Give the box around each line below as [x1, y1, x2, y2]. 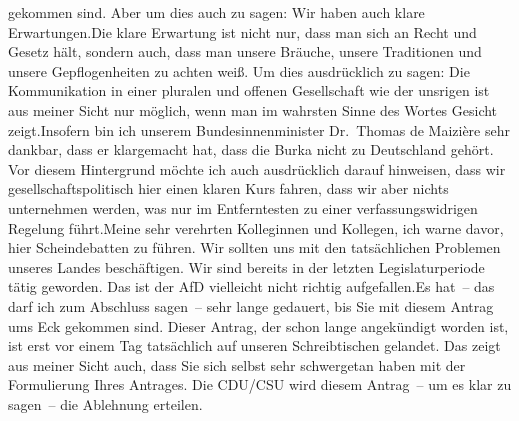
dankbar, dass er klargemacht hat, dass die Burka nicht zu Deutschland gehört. [8, 139, 494, 160]
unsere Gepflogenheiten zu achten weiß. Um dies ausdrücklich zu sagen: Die [8, 60, 470, 81]
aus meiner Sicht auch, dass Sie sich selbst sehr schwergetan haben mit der [8, 354, 466, 375]
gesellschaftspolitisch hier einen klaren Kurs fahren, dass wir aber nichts [8, 178, 449, 199]
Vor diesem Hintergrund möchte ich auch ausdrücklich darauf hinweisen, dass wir [8, 158, 506, 179]
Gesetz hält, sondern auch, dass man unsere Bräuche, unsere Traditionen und [8, 41, 482, 62]
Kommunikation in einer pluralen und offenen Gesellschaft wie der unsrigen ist [8, 80, 490, 101]
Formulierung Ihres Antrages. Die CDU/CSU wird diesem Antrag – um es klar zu [8, 374, 512, 395]
